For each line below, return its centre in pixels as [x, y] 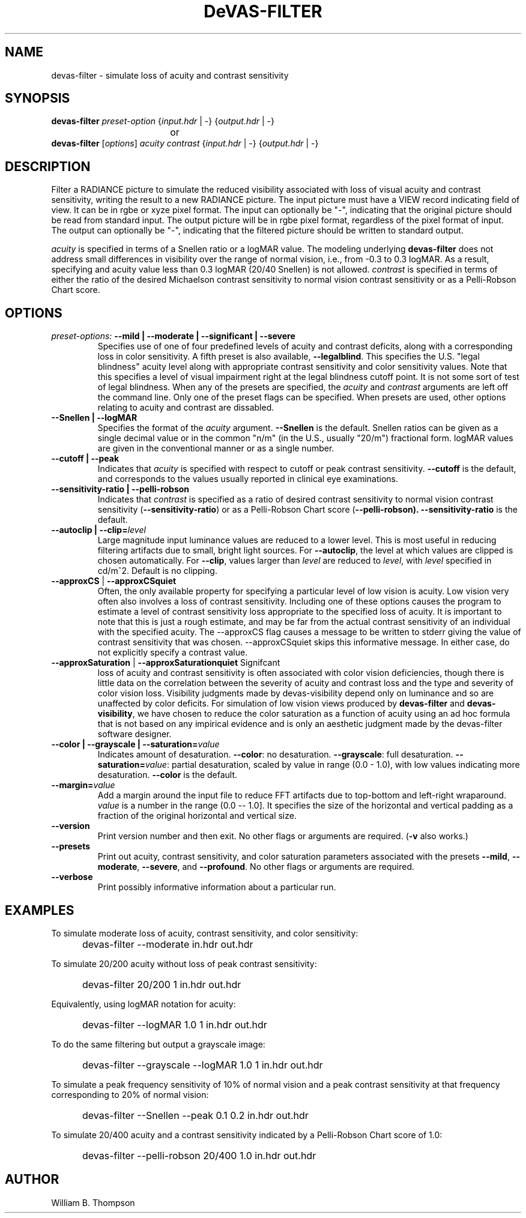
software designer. [135, 734]
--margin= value [83, 785]
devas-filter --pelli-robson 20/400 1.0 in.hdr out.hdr [199, 1155]
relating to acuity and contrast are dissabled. [186, 408]
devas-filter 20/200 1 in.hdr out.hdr [162, 984]
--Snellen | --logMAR [94, 418]
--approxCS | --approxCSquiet [114, 581]
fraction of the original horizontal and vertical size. [197, 816]
